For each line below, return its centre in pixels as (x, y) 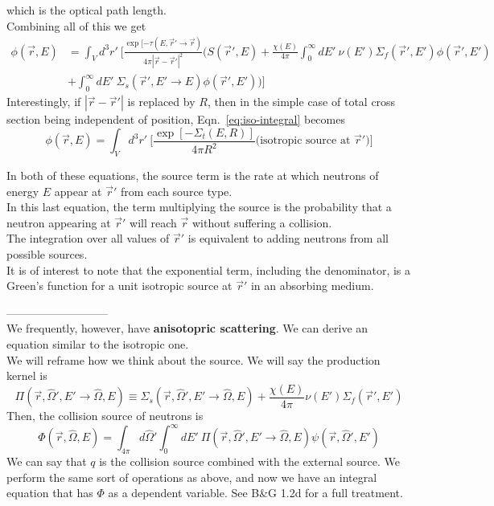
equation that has (50, 493)
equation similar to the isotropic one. (98, 344)
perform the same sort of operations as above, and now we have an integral (192, 477)
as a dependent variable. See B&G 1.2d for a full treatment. (255, 493)
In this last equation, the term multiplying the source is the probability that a (199, 207)
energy (23, 191)
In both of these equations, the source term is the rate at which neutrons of (193, 175)
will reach (153, 222)
